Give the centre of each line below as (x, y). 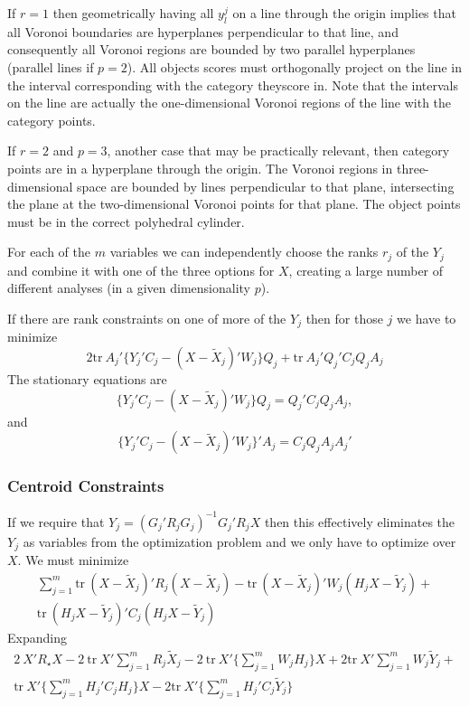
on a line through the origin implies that (344, 13)
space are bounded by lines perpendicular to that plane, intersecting (266, 186)
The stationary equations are (87, 379)
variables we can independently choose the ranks (244, 252)
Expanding (37, 638)
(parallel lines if (51, 66)
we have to (427, 318)
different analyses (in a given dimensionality (129, 288)
